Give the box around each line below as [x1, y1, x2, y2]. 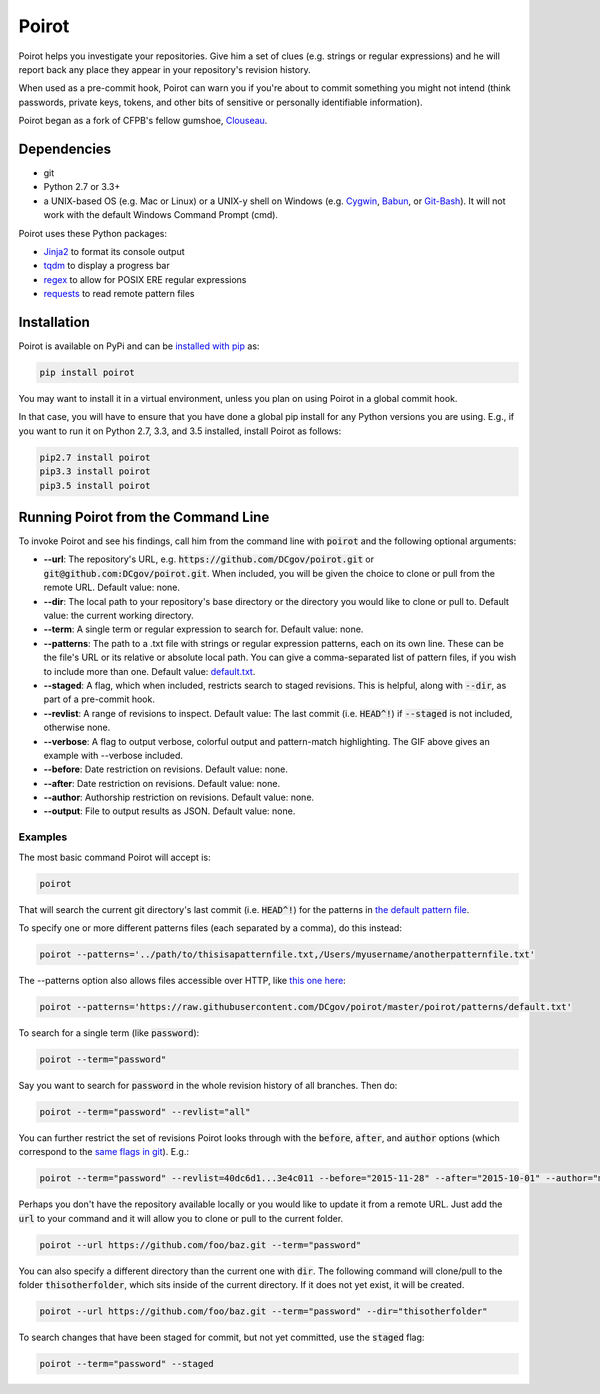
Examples [18, 830, 68, 844]
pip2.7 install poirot [39, 451, 151, 463]
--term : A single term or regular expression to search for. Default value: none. [43, 623, 364, 635]
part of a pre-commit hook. [43, 693, 155, 705]
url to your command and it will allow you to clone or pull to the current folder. [18, 1212, 344, 1224]
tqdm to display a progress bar [43, 260, 170, 272]
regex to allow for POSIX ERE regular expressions [43, 273, 247, 285]
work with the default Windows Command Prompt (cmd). [43, 209, 279, 221]
